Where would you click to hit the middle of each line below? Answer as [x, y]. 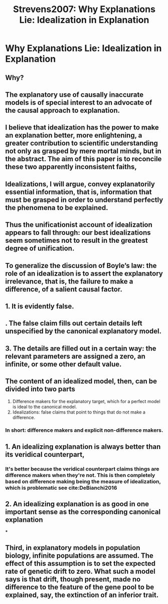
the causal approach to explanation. [63, 110]
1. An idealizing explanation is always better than [83, 447]
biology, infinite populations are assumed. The [79, 555]
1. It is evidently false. [40, 306]
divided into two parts [40, 389]
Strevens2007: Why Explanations [84, 9]
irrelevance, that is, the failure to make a [69, 281]
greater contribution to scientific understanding [81, 143]
